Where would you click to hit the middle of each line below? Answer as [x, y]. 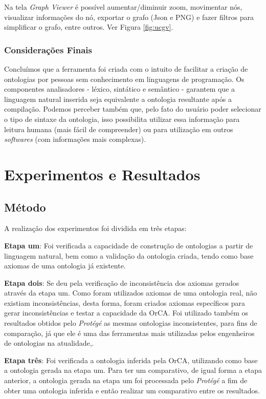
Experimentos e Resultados [102, 174]
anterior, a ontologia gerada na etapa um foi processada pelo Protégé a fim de [126, 380]
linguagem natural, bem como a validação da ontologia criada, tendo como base [129, 255]
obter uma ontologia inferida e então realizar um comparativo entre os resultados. [132, 390]
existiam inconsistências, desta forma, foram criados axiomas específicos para [125, 302]
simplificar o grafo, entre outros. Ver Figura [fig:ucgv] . [89, 27]
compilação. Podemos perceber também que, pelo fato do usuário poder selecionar [133, 109]
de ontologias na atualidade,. [49, 343]
